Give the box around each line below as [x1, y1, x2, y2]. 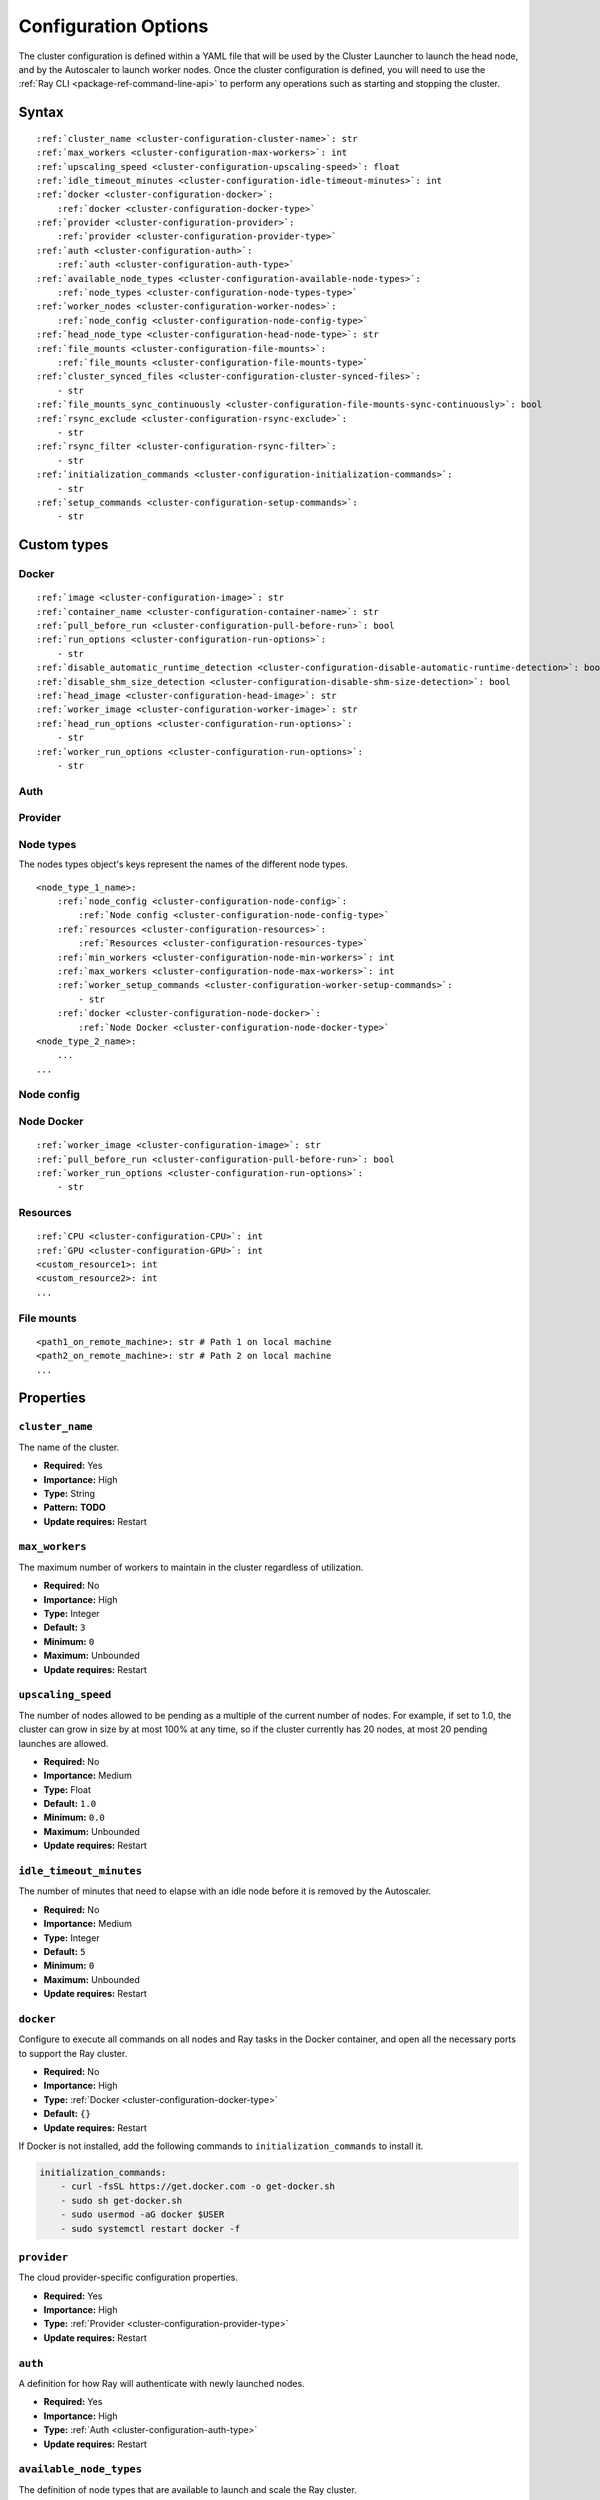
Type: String [43, 1487, 95, 1499]
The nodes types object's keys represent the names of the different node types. [18, 858, 349, 870]
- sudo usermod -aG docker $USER [60, 2209, 225, 2220]
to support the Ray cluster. [18, 2047, 128, 2059]
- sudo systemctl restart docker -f [60, 2223, 240, 2234]
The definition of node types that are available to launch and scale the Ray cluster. [18, 2483, 357, 2495]
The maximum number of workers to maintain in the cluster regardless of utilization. [18, 1561, 364, 1573]
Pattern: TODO [43, 1501, 107, 1514]
